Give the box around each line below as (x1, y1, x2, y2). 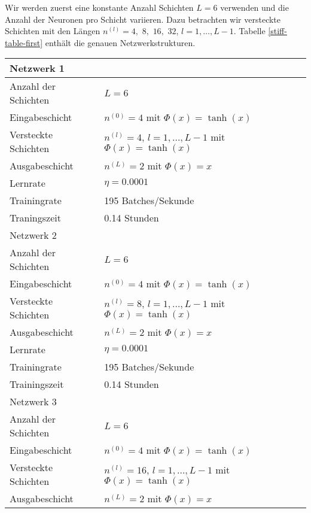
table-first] (5, 36, 43, 48)
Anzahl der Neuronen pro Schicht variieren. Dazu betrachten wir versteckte (5, 13, 281, 25)
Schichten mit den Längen (5, 25, 100, 37)
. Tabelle (233, 25, 266, 37)
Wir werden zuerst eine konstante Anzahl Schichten (5, 1, 194, 13)
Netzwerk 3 (10, 394, 57, 409)
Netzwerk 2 (10, 228, 57, 242)
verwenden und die (220, 1, 289, 13)
